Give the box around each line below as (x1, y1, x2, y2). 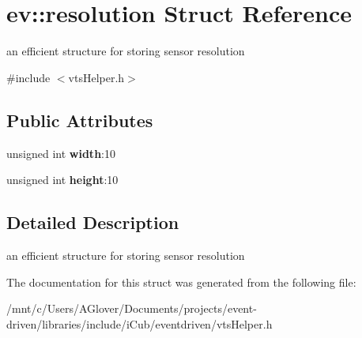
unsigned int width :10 (6, 145, 115, 161)
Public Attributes (6, 107, 153, 132)
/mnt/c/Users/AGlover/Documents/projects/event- (6, 300, 257, 317)
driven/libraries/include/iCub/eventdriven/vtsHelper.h (6, 315, 273, 332)
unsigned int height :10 (6, 171, 119, 188)
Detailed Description (6, 210, 179, 235)
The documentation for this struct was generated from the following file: (6, 273, 356, 290)
